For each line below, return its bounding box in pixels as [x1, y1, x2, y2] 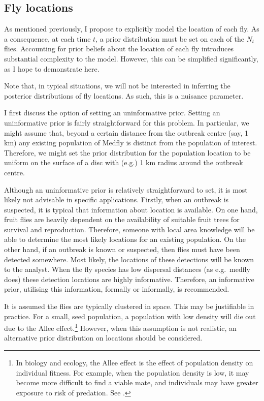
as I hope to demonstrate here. [4, 63, 100, 74]
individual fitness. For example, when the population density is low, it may [16, 367, 249, 378]
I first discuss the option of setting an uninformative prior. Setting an [4, 107, 220, 118]
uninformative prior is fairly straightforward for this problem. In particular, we [4, 117, 249, 128]
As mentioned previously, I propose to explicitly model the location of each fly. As [4, 23, 259, 34]
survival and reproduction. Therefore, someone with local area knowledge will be [4, 224, 255, 234]
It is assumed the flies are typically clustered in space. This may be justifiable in [4, 301, 254, 312]
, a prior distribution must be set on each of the [95, 33, 244, 44]
